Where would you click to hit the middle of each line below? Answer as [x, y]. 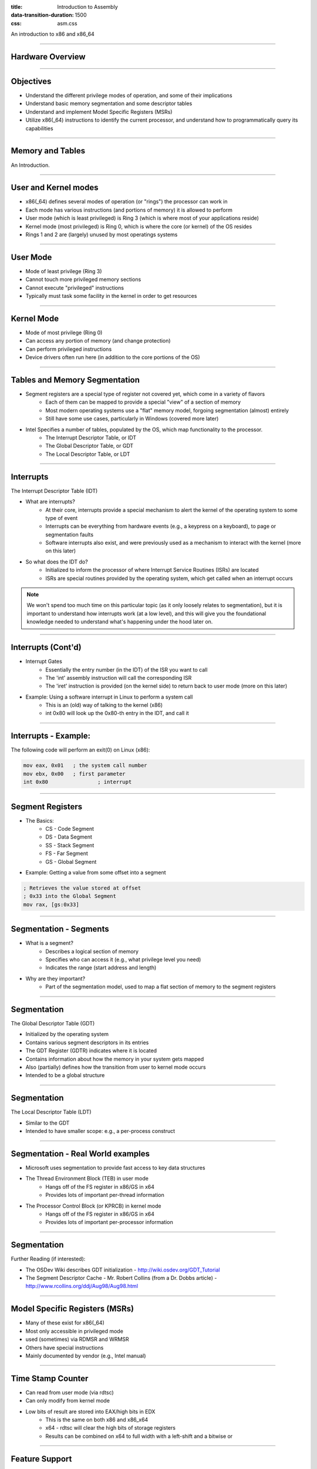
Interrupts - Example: [51, 736]
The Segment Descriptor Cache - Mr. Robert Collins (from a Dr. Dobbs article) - [121, 1278]
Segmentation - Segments [60, 929]
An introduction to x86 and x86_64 [53, 34]
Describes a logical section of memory [92, 951]
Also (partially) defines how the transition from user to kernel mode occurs [116, 1067]
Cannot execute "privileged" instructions [75, 287]
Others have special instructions [65, 1347]
